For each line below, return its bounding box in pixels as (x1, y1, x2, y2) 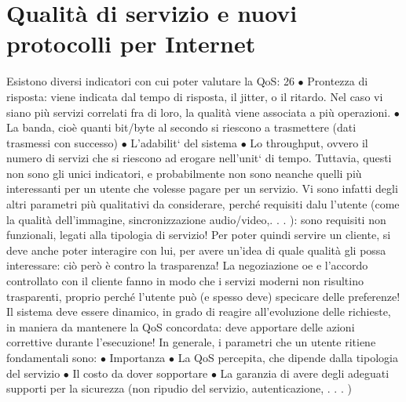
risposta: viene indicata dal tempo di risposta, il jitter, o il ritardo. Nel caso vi (6, 88, 383, 104)
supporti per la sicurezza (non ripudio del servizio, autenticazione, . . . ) (6, 380, 352, 397)
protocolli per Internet (6, 27, 256, 60)
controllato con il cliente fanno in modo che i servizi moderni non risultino (6, 273, 364, 289)
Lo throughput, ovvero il (250, 134, 368, 150)
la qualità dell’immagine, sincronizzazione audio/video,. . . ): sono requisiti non (6, 211, 386, 227)
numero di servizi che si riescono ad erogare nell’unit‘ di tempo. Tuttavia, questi (6, 150, 392, 166)
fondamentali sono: (6, 349, 97, 365)
